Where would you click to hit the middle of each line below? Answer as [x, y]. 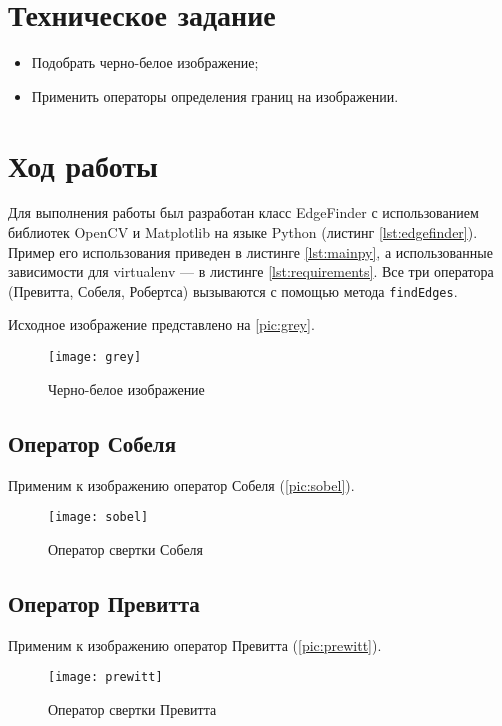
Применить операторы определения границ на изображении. [215, 95]
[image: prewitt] [105, 677]
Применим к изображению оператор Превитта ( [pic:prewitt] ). [195, 644]
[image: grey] [95, 357]
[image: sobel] [98, 517]
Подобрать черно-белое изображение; [145, 62]
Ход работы [83, 164]
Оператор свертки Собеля [126, 548]
